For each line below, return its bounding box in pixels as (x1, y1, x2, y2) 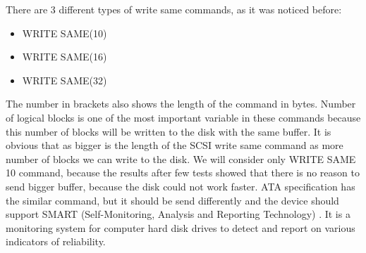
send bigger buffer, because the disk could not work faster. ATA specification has (6, 179, 355, 193)
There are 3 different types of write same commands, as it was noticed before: (6, 2, 342, 16)
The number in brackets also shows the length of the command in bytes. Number (6, 96, 356, 111)
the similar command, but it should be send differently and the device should (6, 193, 339, 207)
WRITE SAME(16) (22, 49, 107, 64)
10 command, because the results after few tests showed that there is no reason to (6, 165, 360, 180)
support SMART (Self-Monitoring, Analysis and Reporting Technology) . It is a (6, 207, 350, 221)
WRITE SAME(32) (22, 72, 107, 87)
